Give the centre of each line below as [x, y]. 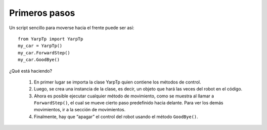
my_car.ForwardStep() [44, 53]
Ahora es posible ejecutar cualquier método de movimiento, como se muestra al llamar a [124, 96]
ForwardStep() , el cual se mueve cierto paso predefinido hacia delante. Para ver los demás [129, 103]
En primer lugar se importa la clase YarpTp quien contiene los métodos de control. [117, 82]
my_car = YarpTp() [40, 46]
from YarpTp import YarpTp [51, 39]
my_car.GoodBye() [39, 60]
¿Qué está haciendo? [31, 71]
